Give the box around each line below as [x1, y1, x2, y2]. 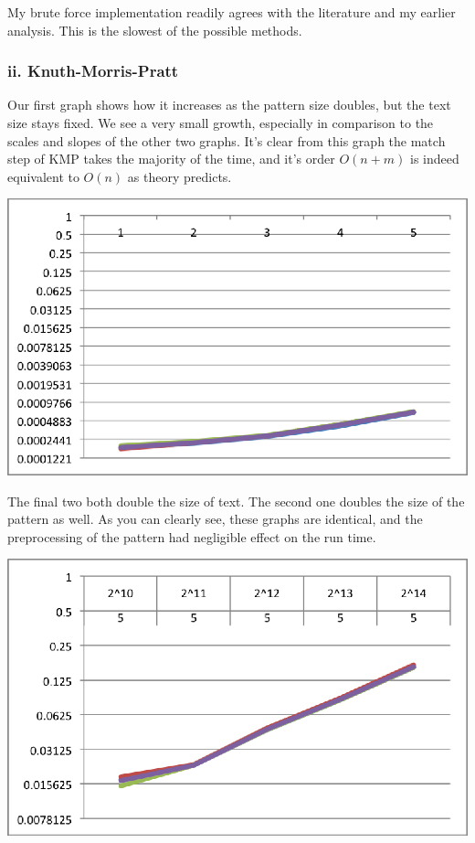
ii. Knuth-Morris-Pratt [7, 59, 179, 82]
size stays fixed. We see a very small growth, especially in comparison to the [7, 113, 434, 132]
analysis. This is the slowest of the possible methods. [7, 20, 302, 39]
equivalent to [7, 166, 79, 186]
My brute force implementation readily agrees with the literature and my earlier [7, 3, 456, 21]
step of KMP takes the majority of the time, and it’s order [7, 149, 335, 168]
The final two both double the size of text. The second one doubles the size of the [7, 491, 465, 510]
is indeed [410, 149, 459, 168]
